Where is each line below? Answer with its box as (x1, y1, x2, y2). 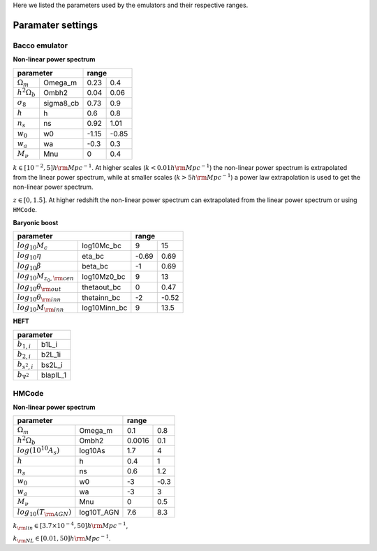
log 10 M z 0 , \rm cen (17, 271, 75, 283)
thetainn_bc (81, 292, 121, 302)
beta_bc (81, 261, 108, 271)
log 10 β (17, 261, 41, 272)
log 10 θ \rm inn (17, 292, 61, 303)
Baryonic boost (13, 218, 59, 227)
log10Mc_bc (81, 241, 122, 251)
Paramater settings (13, 19, 98, 31)
